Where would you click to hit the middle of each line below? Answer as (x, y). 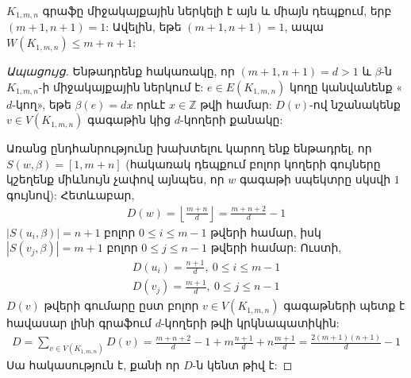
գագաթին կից (129, 120)
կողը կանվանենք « (346, 86)
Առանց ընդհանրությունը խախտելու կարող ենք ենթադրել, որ (189, 148)
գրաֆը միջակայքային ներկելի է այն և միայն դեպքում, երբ (217, 10)
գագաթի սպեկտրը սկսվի (315, 179)
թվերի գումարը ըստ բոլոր (121, 305)
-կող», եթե (42, 104)
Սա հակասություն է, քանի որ (93, 365)
